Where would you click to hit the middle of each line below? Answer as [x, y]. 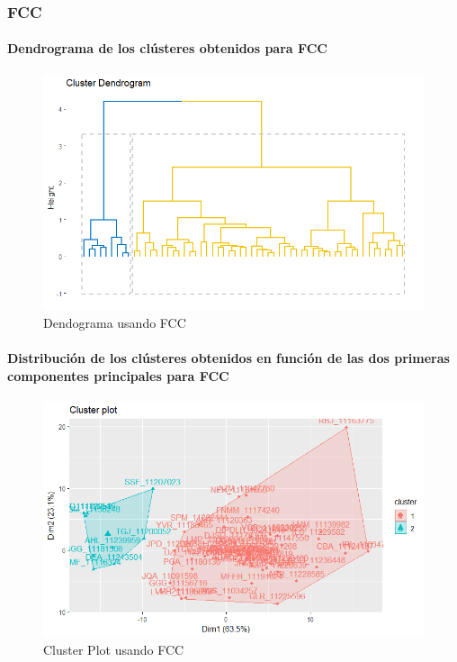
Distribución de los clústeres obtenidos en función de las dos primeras [228, 357]
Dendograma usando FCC [115, 322]
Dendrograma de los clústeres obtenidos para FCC [167, 48]
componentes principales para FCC [118, 375]
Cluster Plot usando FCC [114, 649]
